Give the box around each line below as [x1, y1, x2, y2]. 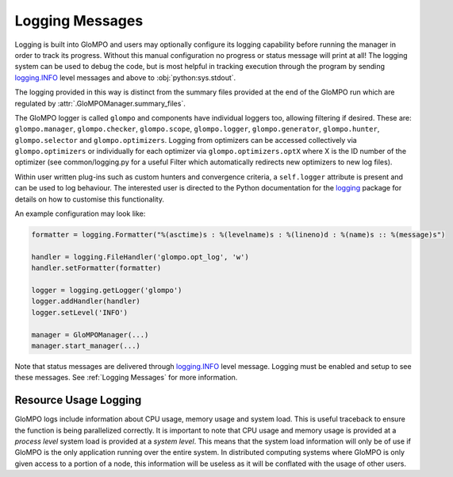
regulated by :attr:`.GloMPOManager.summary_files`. [14, 98, 186, 108]
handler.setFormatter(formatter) [31, 264, 162, 273]
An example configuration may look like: [14, 209, 146, 218]
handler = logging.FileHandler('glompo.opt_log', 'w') [31, 252, 249, 261]
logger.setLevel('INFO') [31, 308, 129, 317]
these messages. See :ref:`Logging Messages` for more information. [14, 373, 238, 383]
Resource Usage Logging [14, 394, 142, 407]
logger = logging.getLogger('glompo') [31, 286, 182, 294]
